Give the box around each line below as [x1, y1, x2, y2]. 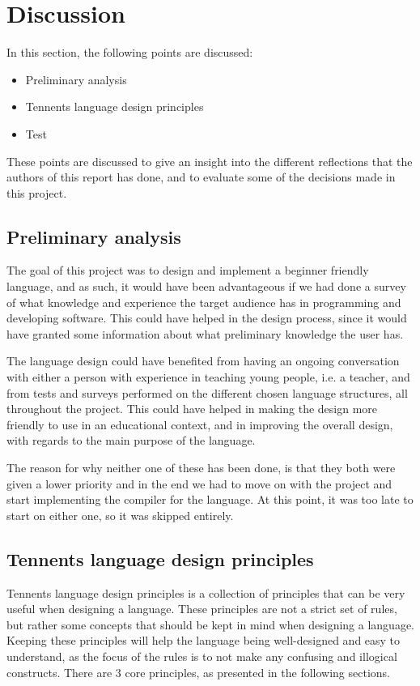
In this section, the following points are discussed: [6, 44, 253, 61]
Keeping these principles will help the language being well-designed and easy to [6, 632, 401, 649]
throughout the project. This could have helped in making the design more [6, 400, 378, 417]
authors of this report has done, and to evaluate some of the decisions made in [6, 168, 396, 185]
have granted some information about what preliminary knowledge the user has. [6, 325, 404, 342]
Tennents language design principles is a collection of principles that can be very [6, 584, 405, 601]
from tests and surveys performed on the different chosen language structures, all [6, 384, 408, 401]
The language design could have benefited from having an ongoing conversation [6, 352, 400, 369]
